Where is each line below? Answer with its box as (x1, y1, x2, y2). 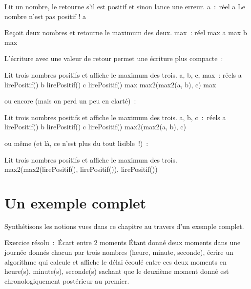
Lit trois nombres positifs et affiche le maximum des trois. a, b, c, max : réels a (4, 69, 242, 80)
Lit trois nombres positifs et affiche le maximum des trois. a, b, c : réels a (4, 112, 226, 122)
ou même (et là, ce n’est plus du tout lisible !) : (4, 138, 148, 148)
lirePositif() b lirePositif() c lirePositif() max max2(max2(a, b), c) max (4, 79, 216, 89)
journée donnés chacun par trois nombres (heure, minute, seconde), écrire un (4, 247, 233, 257)
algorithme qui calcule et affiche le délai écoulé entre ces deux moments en (4, 256, 227, 267)
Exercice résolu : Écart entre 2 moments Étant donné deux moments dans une (4, 237, 241, 248)
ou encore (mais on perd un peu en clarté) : (4, 96, 136, 106)
